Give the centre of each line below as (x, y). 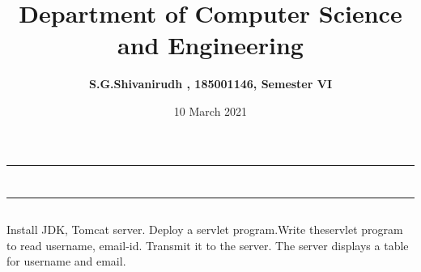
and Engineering (210, 45)
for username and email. (66, 261)
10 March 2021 (210, 110)
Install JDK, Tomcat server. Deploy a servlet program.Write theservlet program (205, 229)
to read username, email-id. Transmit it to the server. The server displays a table (208, 245)
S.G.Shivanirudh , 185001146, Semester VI (210, 84)
